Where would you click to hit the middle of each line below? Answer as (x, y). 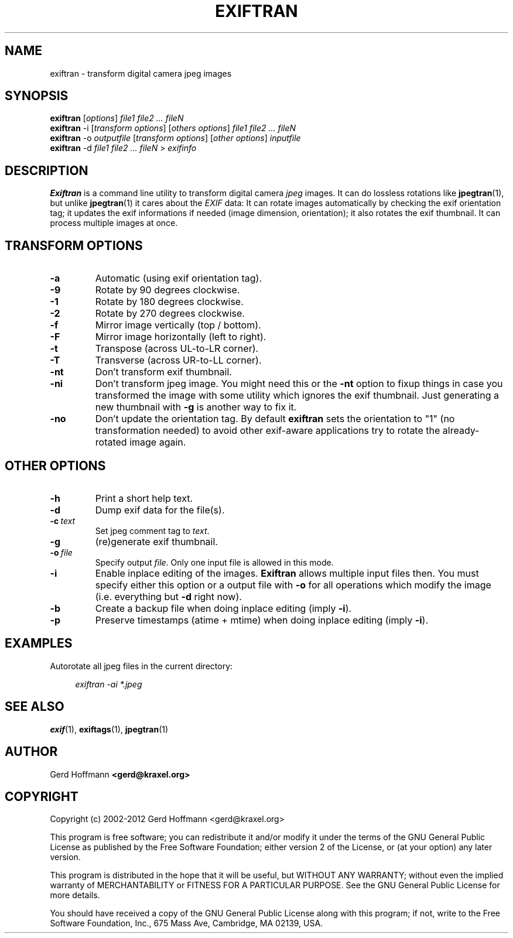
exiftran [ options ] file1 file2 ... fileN (117, 118)
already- (461, 431)
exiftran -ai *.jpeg (109, 684)
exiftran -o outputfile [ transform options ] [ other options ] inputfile (175, 138)
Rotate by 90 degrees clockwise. (167, 290)
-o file (61, 552)
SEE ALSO (35, 707)
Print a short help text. (144, 498)
